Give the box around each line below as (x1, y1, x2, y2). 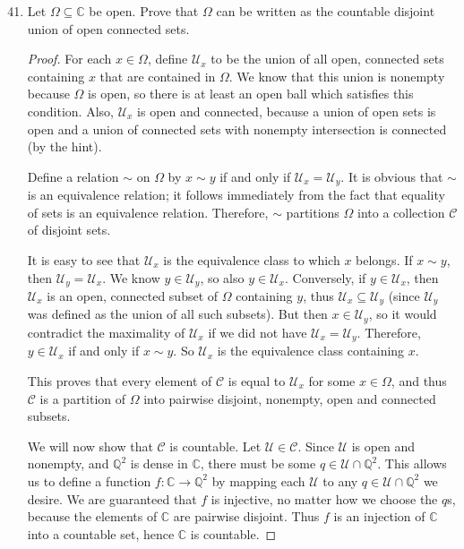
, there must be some (200, 454, 316, 473)
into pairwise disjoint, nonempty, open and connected (143, 389, 436, 407)
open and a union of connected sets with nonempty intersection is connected (27, 119, 447, 138)
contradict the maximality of (27, 322, 185, 341)
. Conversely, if (284, 268, 366, 287)
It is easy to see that (27, 250, 141, 269)
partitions (286, 202, 339, 221)
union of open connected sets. (27, 19, 190, 38)
